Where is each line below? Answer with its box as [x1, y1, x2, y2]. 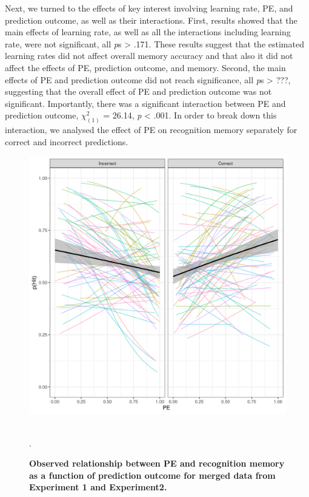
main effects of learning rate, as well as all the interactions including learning [5, 26, 291, 38]
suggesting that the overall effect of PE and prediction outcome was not [5, 85, 272, 98]
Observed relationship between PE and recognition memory [29, 457, 285, 470]
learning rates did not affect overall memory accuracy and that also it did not [5, 49, 293, 62]
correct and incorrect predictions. [5, 135, 128, 148]
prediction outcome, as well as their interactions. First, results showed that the [5, 13, 297, 26]
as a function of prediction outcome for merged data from [29, 468, 276, 481]
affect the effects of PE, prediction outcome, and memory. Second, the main [5, 61, 286, 74]
